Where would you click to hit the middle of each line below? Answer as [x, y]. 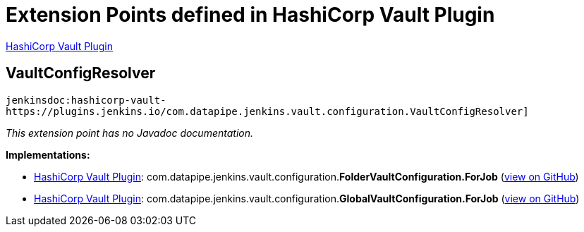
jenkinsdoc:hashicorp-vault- [86, 100]
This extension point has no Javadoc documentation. [130, 133]
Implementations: [48, 154]
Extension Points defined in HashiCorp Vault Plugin [250, 15]
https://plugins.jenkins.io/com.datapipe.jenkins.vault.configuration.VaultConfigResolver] [267, 111]
